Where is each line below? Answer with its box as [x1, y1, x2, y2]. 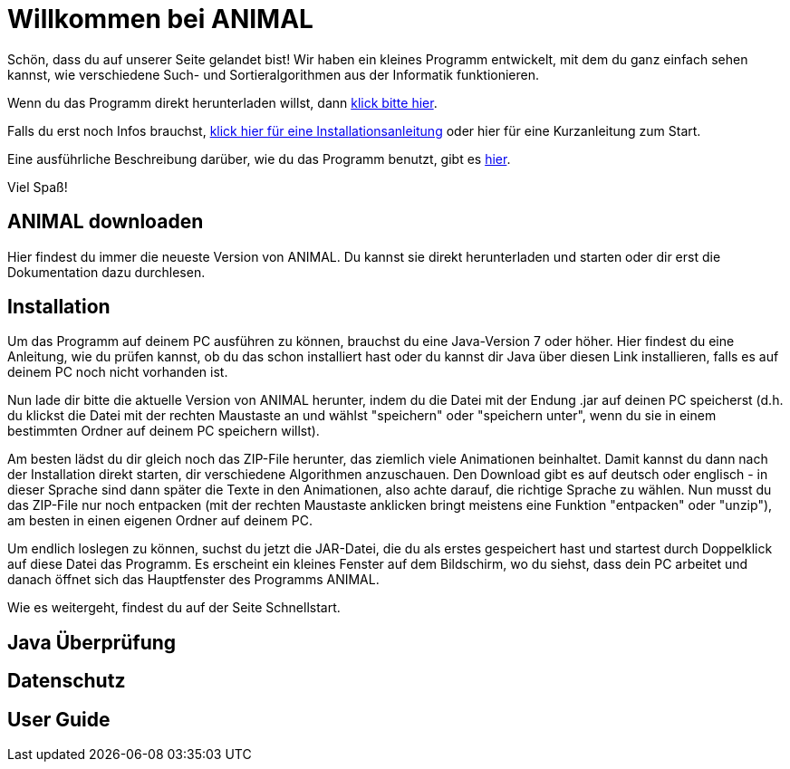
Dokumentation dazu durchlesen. [7, 264, 206, 280]
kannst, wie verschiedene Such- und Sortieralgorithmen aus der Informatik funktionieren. [7, 66, 540, 82]
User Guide [7, 707, 111, 731]
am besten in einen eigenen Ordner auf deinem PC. [7, 513, 313, 529]
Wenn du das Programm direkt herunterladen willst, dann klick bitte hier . [7, 94, 438, 111]
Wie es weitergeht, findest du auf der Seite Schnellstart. [7, 600, 341, 616]
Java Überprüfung [7, 630, 177, 654]
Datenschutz [7, 669, 126, 693]
